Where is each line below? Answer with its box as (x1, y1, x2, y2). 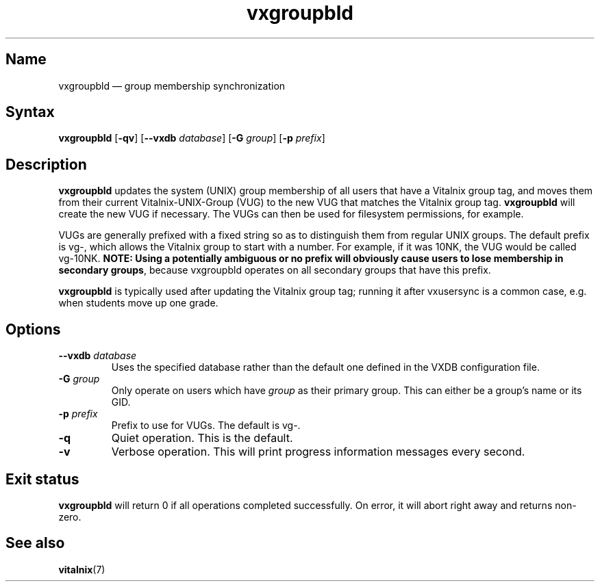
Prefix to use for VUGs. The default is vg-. (111, 419, 301, 432)
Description (5, 155, 87, 173)
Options (5, 320, 61, 338)
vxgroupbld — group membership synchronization (58, 79, 286, 92)
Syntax (5, 103, 55, 121)
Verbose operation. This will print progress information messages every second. (111, 445, 525, 459)
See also (5, 534, 65, 552)
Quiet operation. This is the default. (111, 431, 293, 445)
